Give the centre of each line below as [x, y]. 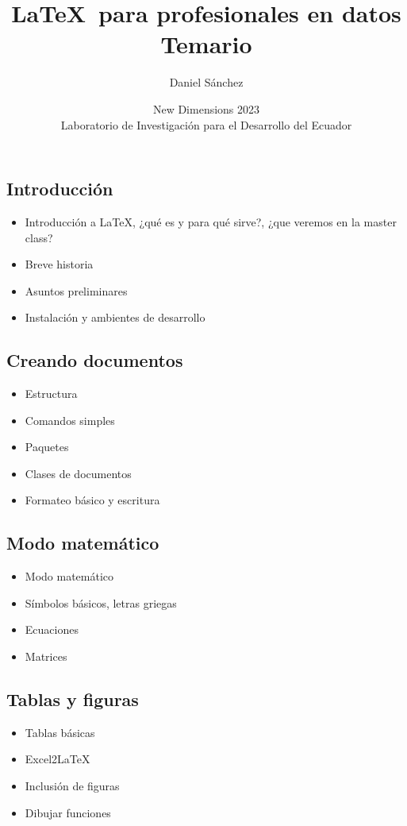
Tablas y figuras [73, 699]
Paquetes [47, 447]
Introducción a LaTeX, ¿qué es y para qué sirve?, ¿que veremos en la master [211, 221]
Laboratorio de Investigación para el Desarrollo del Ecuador [206, 124]
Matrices [46, 656]
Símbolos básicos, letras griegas [101, 602]
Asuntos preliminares [76, 290]
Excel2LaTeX [58, 759]
